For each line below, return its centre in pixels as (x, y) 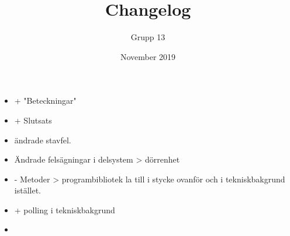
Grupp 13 (148, 37)
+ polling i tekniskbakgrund (65, 209)
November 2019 (148, 56)
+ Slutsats (33, 120)
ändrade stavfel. (43, 140)
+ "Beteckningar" (45, 101)
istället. (27, 190)
